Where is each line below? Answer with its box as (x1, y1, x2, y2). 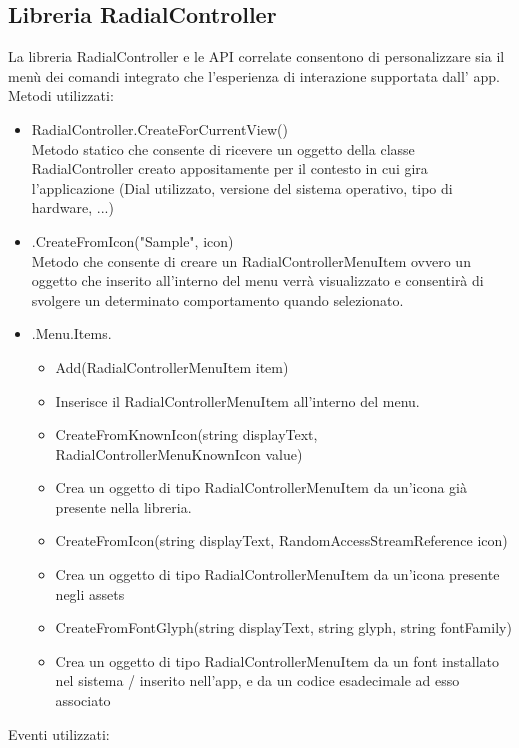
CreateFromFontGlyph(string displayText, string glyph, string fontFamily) (55, 617, 512, 638)
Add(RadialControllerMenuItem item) (55, 356, 289, 377)
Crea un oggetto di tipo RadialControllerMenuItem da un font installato (55, 650, 499, 671)
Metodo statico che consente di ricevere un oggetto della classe (31, 138, 415, 159)
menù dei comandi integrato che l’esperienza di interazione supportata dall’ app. (8, 65, 500, 86)
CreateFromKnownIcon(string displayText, (55, 424, 318, 445)
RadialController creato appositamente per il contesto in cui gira (31, 158, 428, 179)
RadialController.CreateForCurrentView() (31, 118, 288, 139)
